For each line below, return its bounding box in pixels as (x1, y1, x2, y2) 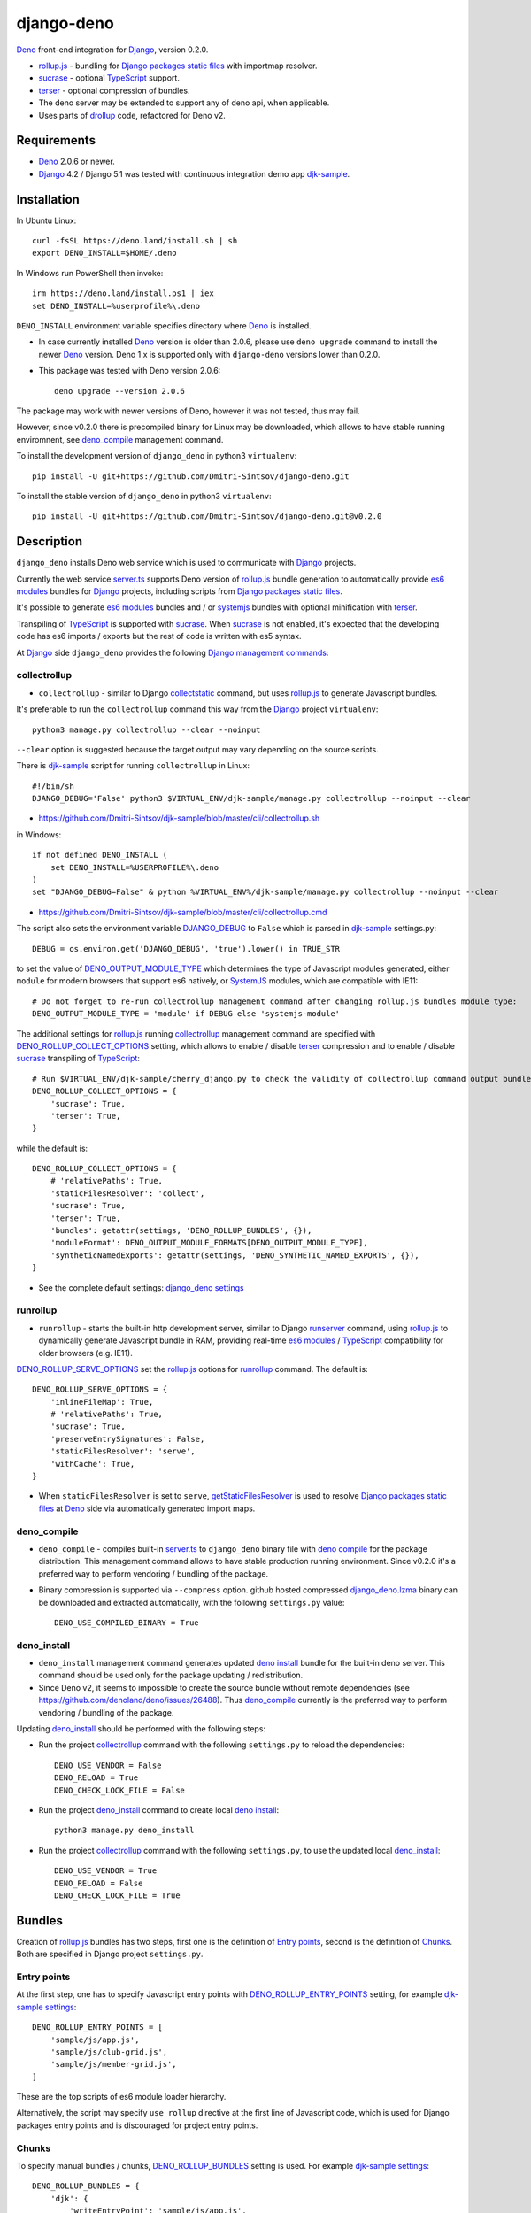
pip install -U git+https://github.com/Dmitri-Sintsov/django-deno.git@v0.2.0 (32, 512, 382, 521)
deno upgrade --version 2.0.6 (54, 386, 186, 396)
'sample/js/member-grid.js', (50, 2059, 177, 2070)
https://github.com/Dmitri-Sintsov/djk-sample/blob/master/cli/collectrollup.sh (38, 813, 320, 823)
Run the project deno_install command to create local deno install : (38, 1804, 279, 1815)
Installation (16, 191, 80, 207)
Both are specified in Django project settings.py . (16, 1948, 204, 1960)
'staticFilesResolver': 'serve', (50, 1446, 196, 1456)
